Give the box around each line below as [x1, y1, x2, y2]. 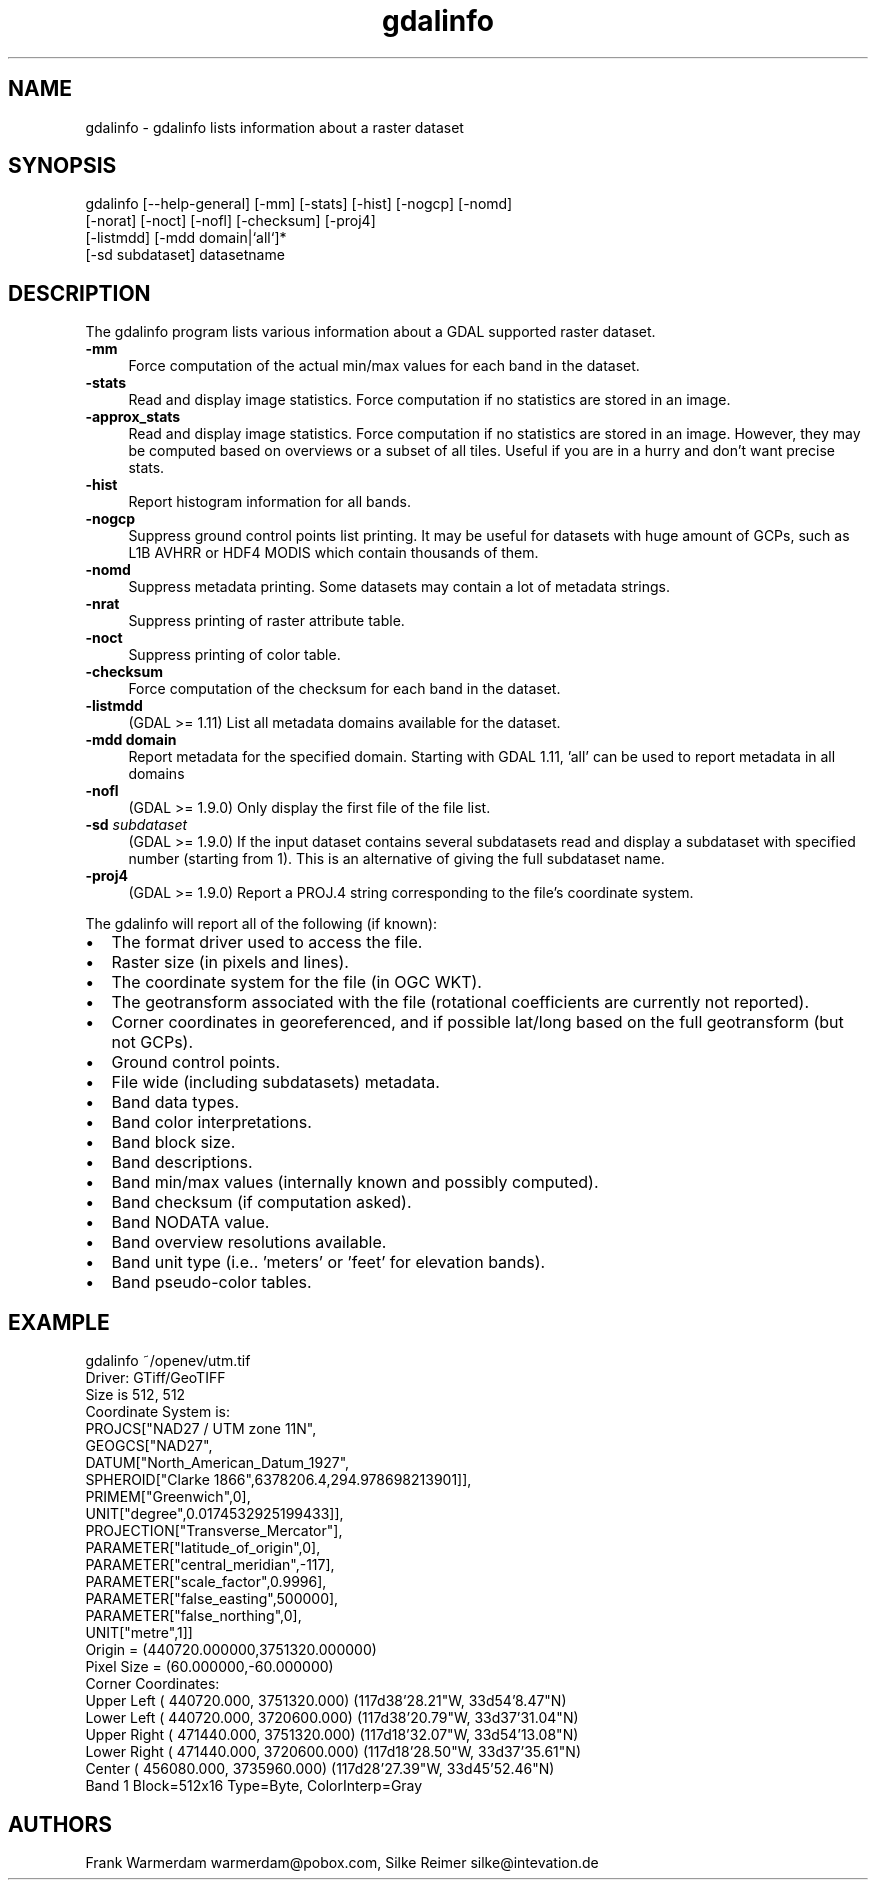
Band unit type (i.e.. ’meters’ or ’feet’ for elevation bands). [111, 1252, 546, 1273]
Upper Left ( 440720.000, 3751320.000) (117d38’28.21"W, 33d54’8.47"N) [85, 1692, 567, 1710]
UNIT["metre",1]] [85, 1624, 193, 1642]
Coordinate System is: [85, 1403, 230, 1421]
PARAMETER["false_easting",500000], [85, 1590, 339, 1608]
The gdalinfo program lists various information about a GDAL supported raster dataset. [85, 323, 656, 341]
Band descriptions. [111, 1152, 253, 1173]
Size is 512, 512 [85, 1386, 186, 1404]
